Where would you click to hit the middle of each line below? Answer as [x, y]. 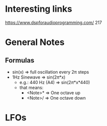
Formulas [20, 60]
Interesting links [39, 9]
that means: [31, 87]
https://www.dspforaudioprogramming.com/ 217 [53, 22]
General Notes [35, 42]
